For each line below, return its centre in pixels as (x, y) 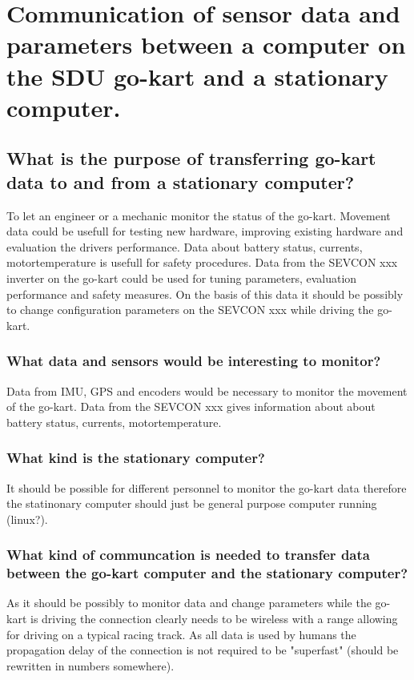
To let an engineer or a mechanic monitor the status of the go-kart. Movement (199, 215)
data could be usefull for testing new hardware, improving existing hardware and (205, 231)
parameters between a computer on (206, 44)
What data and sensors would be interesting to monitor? (194, 361)
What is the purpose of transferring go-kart (191, 158)
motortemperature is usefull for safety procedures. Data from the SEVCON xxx (202, 262)
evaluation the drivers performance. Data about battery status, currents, (185, 246)
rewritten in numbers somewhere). (90, 665)
